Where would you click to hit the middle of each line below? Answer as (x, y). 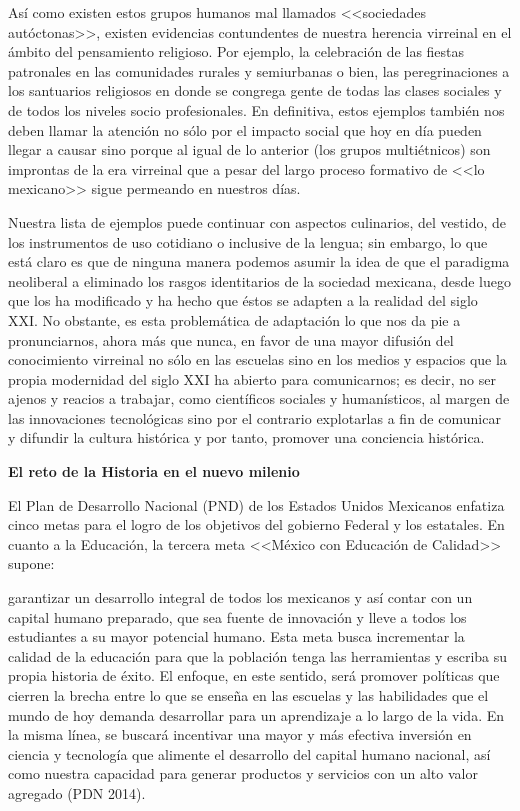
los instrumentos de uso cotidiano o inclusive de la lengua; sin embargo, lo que (248, 241)
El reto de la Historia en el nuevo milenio (154, 471)
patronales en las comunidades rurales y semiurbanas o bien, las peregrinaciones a (259, 70)
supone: (31, 563)
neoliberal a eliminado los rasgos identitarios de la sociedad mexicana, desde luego (260, 280)
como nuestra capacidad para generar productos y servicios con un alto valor (243, 773)
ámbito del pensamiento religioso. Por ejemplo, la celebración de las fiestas (236, 51)
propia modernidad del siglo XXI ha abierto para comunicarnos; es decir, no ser (252, 378)
